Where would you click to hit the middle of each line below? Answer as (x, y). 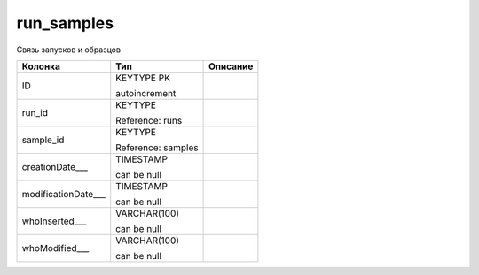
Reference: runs (149, 120)
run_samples (65, 23)
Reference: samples (157, 148)
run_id (35, 112)
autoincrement (146, 93)
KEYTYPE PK (143, 78)
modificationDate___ (64, 194)
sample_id (43, 140)
